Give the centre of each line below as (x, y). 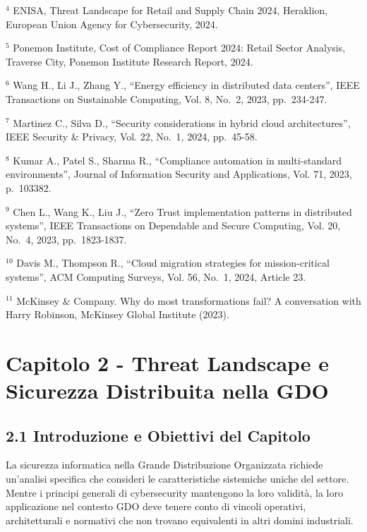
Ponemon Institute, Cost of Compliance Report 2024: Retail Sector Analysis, (179, 48)
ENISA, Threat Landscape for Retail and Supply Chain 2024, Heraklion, (170, 10)
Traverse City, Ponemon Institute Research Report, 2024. (130, 61)
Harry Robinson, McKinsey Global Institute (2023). (118, 314)
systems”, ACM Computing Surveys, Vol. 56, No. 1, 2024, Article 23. (156, 276)
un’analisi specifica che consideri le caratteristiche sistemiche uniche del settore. (178, 479)
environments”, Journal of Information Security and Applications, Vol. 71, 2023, (179, 174)
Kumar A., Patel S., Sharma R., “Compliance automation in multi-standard (178, 160)
